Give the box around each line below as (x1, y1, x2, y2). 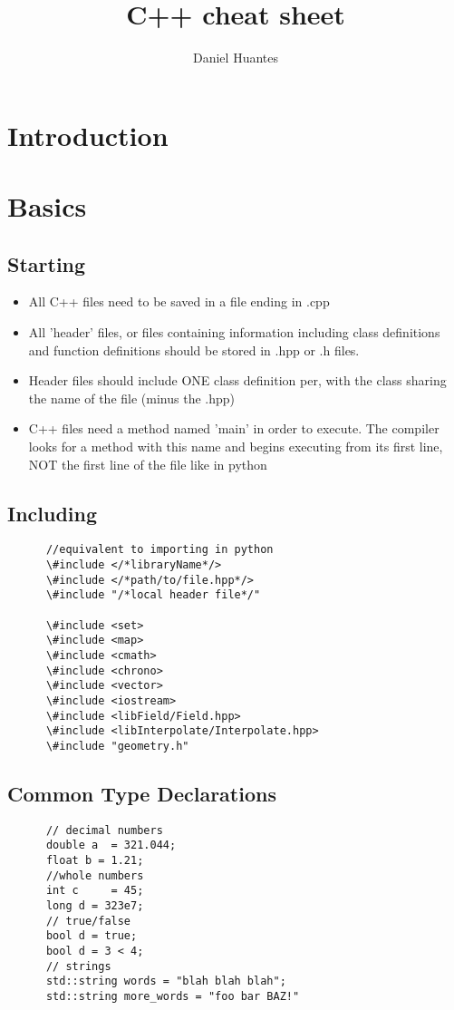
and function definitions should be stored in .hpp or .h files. (28, 340, 360, 359)
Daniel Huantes (193, 48, 278, 67)
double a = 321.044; (45, 839, 177, 852)
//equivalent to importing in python (45, 543, 274, 557)
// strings (45, 959, 111, 973)
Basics (7, 188, 87, 225)
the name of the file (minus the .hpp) (28, 388, 235, 407)
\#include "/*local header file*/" (45, 588, 261, 602)
